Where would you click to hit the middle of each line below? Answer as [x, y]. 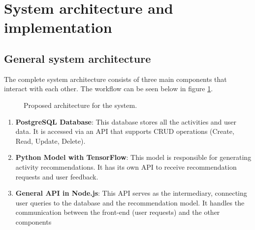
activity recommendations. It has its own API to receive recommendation [126, 166]
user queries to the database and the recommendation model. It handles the [130, 202]
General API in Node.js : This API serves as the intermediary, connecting [131, 193]
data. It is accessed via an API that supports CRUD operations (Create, [125, 131]
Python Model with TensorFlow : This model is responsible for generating [133, 157]
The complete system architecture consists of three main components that [115, 79]
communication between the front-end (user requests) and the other [118, 212]
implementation [58, 27]
